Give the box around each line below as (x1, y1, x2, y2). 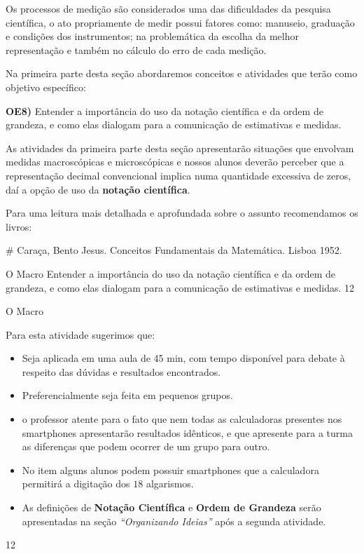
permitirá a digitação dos (22, 476, 130, 491)
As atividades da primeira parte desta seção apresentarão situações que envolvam (6, 140, 354, 155)
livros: (6, 219, 32, 234)
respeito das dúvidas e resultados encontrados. (22, 364, 221, 379)
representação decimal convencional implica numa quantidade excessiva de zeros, (6, 168, 351, 182)
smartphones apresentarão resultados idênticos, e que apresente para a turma (22, 425, 353, 440)
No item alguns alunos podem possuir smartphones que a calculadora (22, 462, 319, 477)
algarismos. (146, 476, 194, 491)
